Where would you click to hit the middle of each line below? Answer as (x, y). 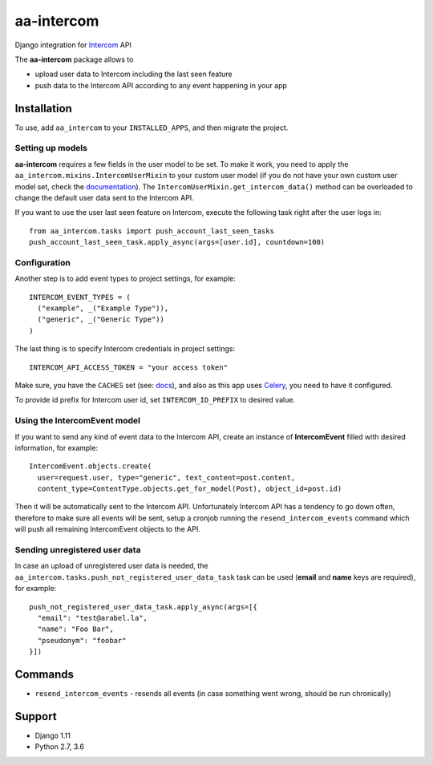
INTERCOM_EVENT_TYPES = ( (80, 297)
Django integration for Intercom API (73, 45)
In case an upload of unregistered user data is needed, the (111, 566)
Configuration (43, 262)
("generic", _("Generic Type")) (101, 320)
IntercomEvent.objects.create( (91, 466)
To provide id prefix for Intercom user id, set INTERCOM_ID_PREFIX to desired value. (155, 400)
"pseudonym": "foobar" (82, 640)
